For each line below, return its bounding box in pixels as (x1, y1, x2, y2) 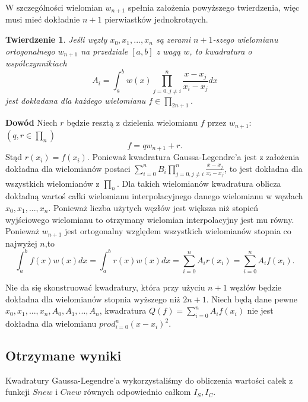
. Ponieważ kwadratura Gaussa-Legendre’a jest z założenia (87, 151, 300, 163)
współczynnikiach (5, 57, 67, 69)
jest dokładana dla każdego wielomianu (5, 94, 146, 106)
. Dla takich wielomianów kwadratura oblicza (117, 177, 281, 189)
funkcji (5, 385, 30, 398)
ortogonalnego (5, 44, 55, 57)
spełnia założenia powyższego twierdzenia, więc (128, 1, 300, 13)
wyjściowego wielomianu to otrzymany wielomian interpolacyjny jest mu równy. (5, 213, 294, 225)
